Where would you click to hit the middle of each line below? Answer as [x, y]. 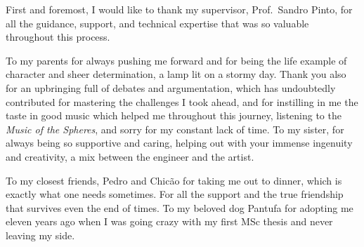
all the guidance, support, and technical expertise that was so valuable [157, 23]
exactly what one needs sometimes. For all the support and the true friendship [175, 194]
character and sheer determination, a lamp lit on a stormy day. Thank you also [176, 74]
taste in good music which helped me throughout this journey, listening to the [174, 115]
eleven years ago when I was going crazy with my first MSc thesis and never [169, 221]
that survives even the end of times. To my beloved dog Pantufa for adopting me [180, 207]
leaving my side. [40, 235]
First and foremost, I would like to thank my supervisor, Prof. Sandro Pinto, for [179, 9]
